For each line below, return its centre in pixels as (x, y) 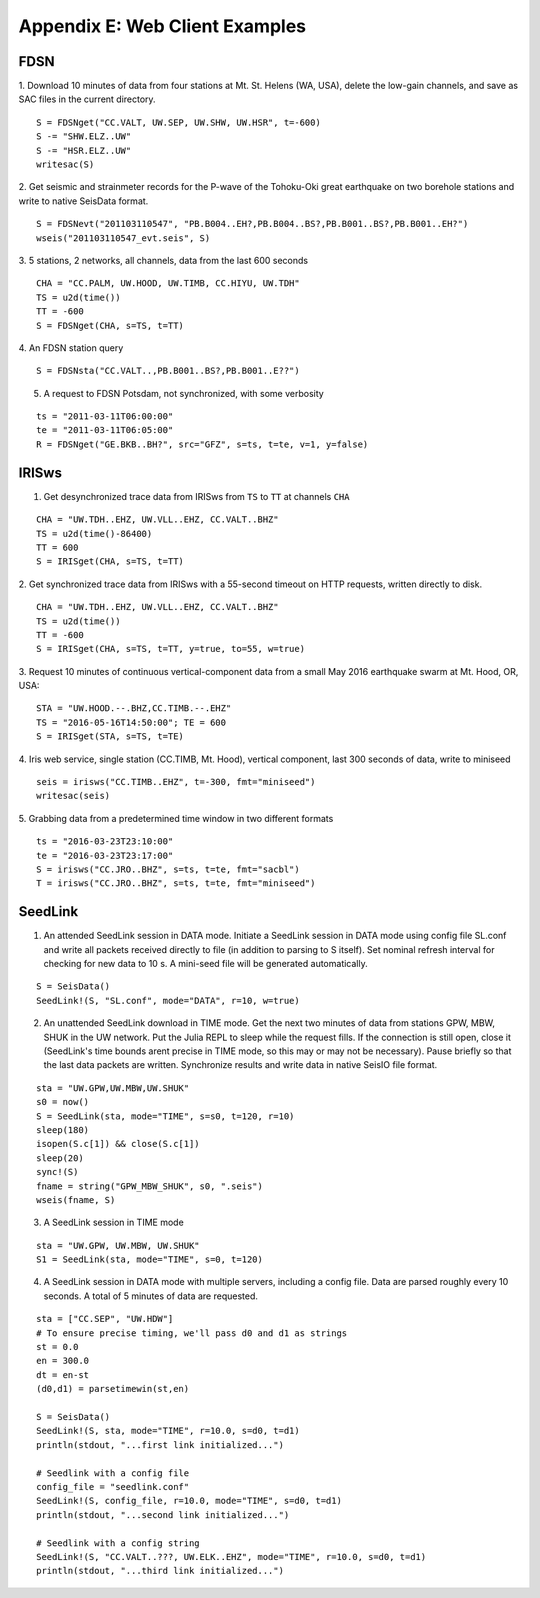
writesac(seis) (73, 796)
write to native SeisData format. (83, 201)
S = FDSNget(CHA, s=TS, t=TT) (110, 325)
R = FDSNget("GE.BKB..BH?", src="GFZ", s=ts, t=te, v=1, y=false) (202, 444)
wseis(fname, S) (76, 1199)
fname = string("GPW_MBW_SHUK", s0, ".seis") (150, 1186)
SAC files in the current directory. (87, 99)
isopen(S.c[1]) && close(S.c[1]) (118, 1144)
